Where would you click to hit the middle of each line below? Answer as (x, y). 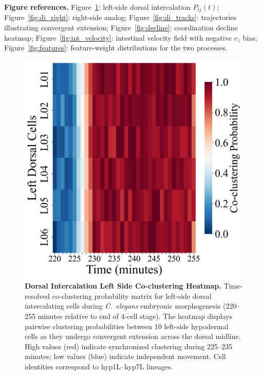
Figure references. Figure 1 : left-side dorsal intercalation (97, 7)
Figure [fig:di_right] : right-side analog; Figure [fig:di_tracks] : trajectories (120, 17)
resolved (38, 296)
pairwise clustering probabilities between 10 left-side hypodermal (127, 326)
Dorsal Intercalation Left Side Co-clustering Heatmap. (123, 286)
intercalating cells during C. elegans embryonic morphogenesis (123, 306)
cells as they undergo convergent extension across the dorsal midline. (133, 336)
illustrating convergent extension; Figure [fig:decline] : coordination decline (121, 28)
